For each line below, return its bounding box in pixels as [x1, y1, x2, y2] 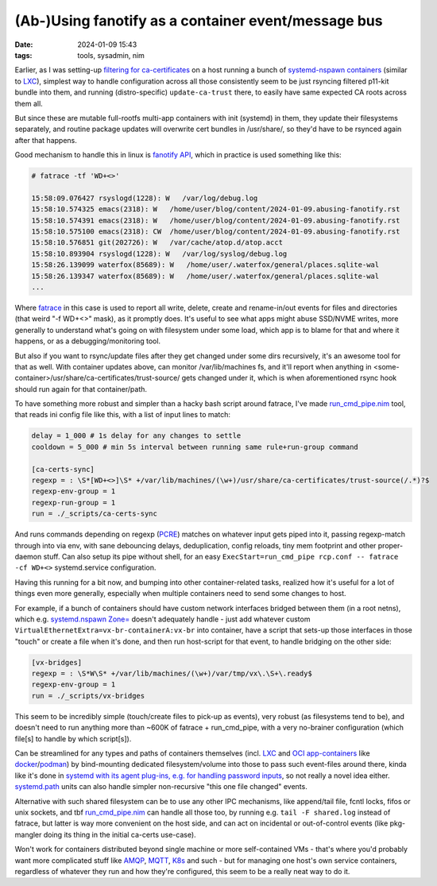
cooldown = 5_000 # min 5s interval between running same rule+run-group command [31, 442, 359, 451]
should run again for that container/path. [14, 384, 147, 393]
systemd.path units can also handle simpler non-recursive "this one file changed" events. [14, 782, 307, 791]
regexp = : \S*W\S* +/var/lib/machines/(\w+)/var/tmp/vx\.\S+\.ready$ [31, 669, 313, 679]
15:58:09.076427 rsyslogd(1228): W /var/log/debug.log [31, 193, 258, 203]
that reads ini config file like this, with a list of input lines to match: [14, 410, 230, 420]
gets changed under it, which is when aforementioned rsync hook [181, 373, 397, 383]
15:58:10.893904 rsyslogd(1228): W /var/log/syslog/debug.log [31, 249, 288, 258]
